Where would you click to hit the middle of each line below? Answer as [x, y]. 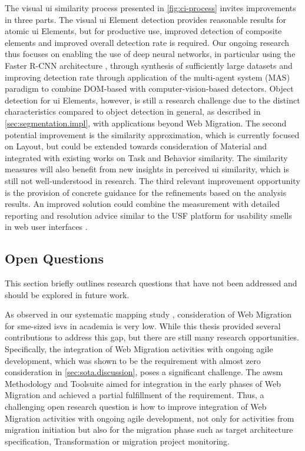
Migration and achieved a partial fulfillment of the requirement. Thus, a [135, 395]
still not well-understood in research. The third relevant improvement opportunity [152, 180]
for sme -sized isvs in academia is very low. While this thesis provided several [143, 325]
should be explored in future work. [67, 294]
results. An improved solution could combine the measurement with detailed [142, 204]
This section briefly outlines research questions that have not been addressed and [151, 283]
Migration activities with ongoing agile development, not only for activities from [150, 418]
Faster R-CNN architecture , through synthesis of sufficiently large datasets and [149, 65]
